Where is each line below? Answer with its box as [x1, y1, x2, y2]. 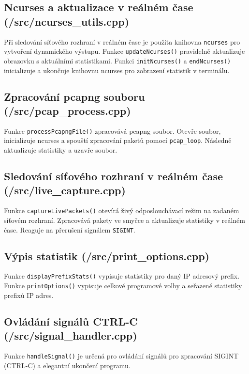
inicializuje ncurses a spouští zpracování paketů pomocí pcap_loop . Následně [4, 135, 232, 145]
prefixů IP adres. [4, 290, 54, 300]
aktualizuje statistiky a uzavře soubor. [4, 145, 117, 155]
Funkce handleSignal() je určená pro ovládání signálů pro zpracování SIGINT [4, 350, 239, 360]
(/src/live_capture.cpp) [4, 183, 126, 198]
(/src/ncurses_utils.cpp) [4, 14, 130, 29]
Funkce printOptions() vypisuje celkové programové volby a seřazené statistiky [4, 280, 242, 291]
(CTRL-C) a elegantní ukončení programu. [4, 360, 131, 370]
